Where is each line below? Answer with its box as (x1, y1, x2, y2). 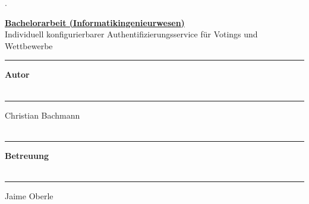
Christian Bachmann (5, 109, 80, 121)
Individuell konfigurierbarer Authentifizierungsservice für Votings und (5, 28, 258, 40)
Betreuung (5, 149, 49, 161)
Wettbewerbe (5, 39, 53, 52)
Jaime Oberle (5, 189, 53, 202)
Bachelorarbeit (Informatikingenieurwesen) (5, 16, 185, 28)
